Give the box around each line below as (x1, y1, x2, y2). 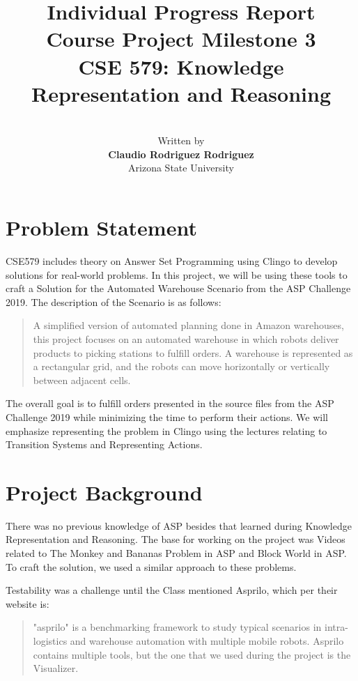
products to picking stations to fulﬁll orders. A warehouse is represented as (33, 345, 353, 360)
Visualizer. (33, 661, 79, 675)
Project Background (6, 477, 203, 506)
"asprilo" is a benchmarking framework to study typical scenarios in (33, 620, 322, 634)
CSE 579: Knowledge (78, 52, 284, 80)
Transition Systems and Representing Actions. (6, 437, 203, 452)
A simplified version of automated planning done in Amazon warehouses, (33, 318, 344, 332)
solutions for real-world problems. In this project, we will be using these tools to (6, 267, 348, 282)
